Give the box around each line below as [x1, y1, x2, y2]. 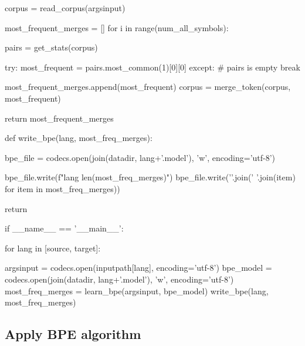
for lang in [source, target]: [5, 241, 101, 254]
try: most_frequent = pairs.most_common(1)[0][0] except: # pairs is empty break [5, 61, 300, 73]
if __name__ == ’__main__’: [5, 222, 124, 234]
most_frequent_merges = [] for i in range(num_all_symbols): [5, 21, 229, 33]
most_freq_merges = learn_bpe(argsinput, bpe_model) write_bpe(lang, [5, 284, 269, 297]
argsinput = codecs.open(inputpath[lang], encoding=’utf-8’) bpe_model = [5, 261, 272, 274]
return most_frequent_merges [5, 112, 114, 124]
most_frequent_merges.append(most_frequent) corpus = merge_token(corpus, [5, 80, 291, 93]
